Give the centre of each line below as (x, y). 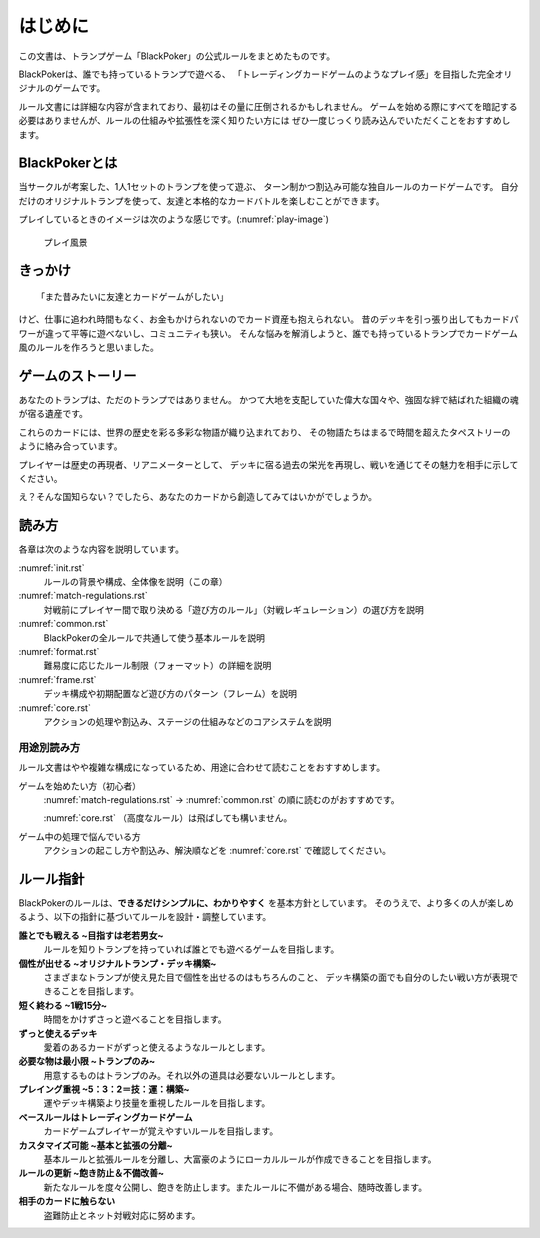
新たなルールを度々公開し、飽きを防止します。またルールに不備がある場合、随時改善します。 (235, 1187)
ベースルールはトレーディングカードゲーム (105, 1117)
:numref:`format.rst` (59, 652)
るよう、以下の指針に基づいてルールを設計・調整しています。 (145, 917)
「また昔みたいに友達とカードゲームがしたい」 (132, 296)
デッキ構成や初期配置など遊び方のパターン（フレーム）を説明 (170, 694)
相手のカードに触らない (66, 1201)
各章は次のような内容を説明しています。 (101, 549)
